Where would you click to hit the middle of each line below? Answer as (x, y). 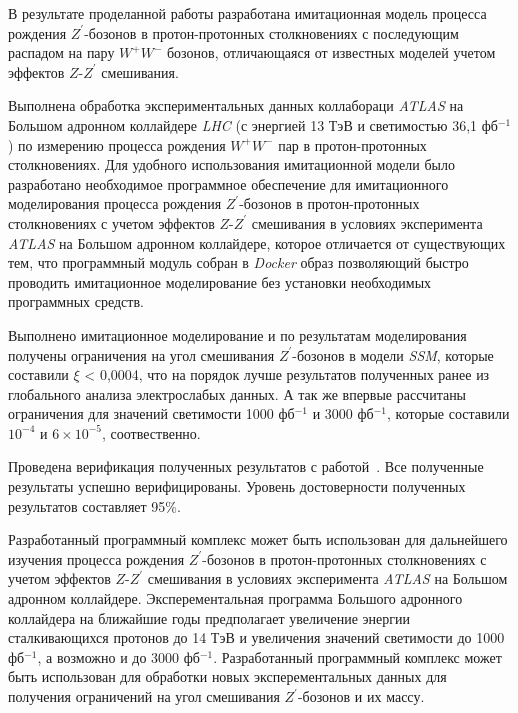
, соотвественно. (151, 432)
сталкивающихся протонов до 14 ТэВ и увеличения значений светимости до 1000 (256, 637)
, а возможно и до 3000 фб (118, 656)
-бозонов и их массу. (361, 696)
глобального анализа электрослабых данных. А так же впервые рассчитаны (237, 393)
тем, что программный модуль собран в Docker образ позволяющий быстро (238, 262)
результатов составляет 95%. (94, 505)
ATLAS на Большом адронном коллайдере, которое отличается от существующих (257, 242)
